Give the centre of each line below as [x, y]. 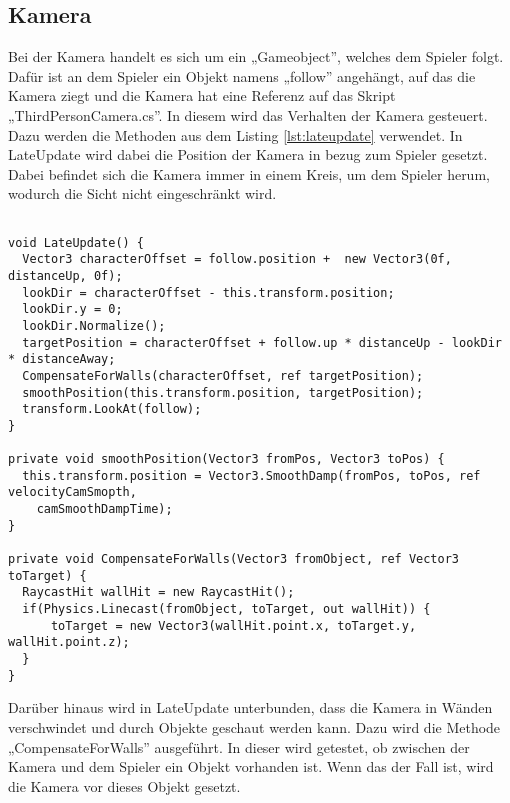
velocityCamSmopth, [72, 492]
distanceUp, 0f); [65, 275]
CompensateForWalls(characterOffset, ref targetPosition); [223, 375]
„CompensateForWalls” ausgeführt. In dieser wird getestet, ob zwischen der [239, 746]
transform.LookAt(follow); [112, 409]
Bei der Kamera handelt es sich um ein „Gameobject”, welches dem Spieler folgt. [256, 56]
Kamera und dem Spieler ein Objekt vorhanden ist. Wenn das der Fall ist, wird [251, 766]
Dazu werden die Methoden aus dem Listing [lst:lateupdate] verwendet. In [235, 134]
